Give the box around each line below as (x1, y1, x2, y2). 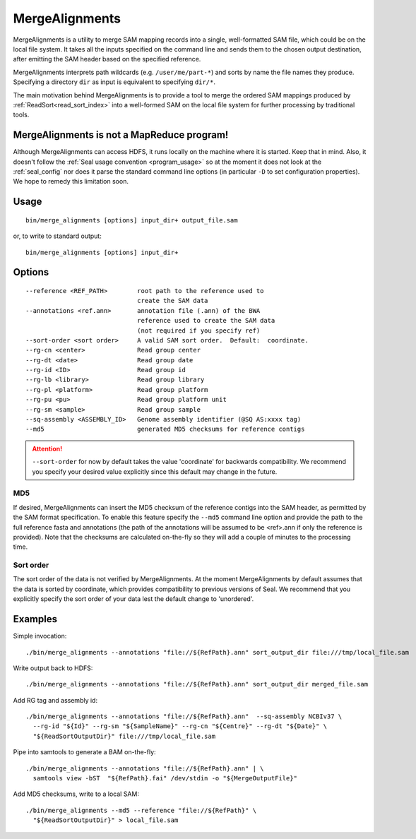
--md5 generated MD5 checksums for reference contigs (25, 425, 305, 434)
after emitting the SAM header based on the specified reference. (13, 55, 201, 64)
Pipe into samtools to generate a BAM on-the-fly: (13, 748, 156, 756)
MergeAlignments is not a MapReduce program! (13, 129, 229, 141)
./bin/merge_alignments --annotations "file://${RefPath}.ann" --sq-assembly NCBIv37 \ (25, 713, 343, 720)
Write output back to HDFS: (13, 664, 93, 672)
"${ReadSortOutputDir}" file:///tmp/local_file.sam (32, 732, 215, 740)
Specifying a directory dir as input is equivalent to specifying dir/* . (13, 78, 215, 86)
